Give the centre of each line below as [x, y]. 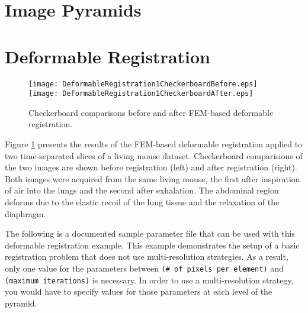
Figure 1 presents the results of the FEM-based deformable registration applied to [154, 144]
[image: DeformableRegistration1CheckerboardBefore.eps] [143, 84]
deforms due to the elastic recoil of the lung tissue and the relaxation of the [142, 201]
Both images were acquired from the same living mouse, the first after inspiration [153, 178]
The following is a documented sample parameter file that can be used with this [150, 233]
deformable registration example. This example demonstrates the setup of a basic [152, 245]
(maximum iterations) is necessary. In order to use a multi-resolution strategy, [149, 280]
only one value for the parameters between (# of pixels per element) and [144, 268]
